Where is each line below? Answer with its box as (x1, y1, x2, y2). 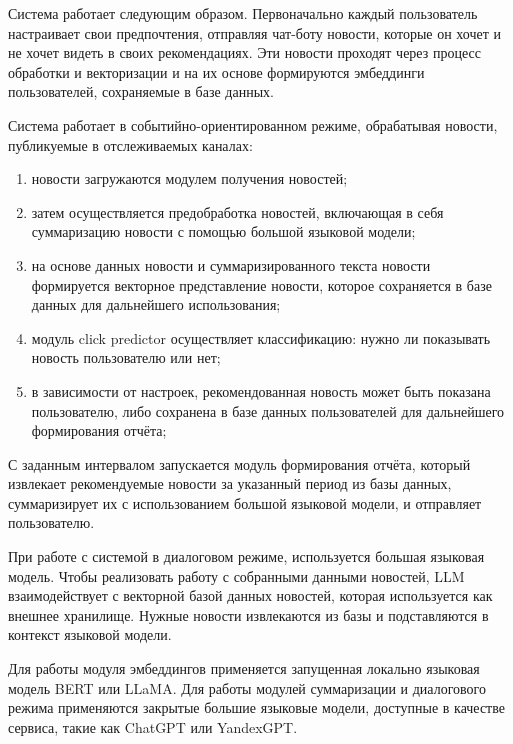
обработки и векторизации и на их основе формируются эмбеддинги (8, 61, 425, 82)
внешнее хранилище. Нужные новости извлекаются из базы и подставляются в (8, 604, 489, 625)
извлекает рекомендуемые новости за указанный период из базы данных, (8, 473, 452, 494)
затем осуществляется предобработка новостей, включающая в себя (31, 201, 444, 222)
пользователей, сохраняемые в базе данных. (8, 81, 274, 102)
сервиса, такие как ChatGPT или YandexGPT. (8, 716, 298, 737)
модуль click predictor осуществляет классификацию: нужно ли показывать (31, 327, 491, 348)
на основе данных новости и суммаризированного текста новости (31, 254, 431, 275)
